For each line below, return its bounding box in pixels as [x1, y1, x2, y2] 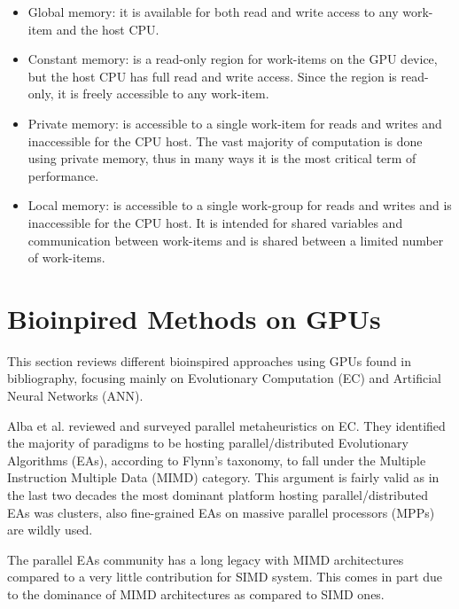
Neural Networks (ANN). [7, 386, 144, 405]
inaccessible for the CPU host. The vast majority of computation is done [27, 131, 423, 150]
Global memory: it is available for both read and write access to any [27, 3, 399, 20]
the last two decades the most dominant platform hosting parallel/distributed [7, 486, 428, 504]
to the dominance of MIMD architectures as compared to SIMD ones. [7, 584, 385, 603]
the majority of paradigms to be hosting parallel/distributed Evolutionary [7, 433, 408, 452]
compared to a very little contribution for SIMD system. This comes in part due [7, 567, 443, 586]
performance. [27, 166, 99, 184]
